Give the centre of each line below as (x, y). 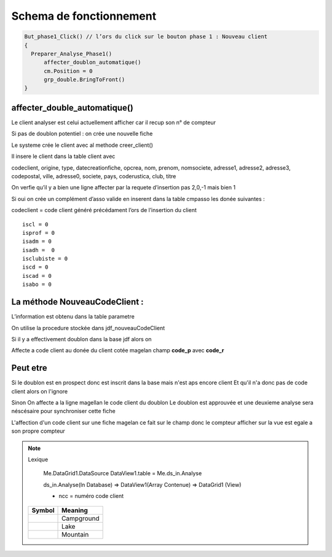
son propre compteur (38, 431)
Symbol (43, 510)
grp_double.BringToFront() (85, 80)
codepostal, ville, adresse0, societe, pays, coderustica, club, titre (94, 176)
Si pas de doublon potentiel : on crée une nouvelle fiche (82, 134)
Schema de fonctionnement (84, 16)
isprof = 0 (39, 233)
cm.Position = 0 (68, 71)
